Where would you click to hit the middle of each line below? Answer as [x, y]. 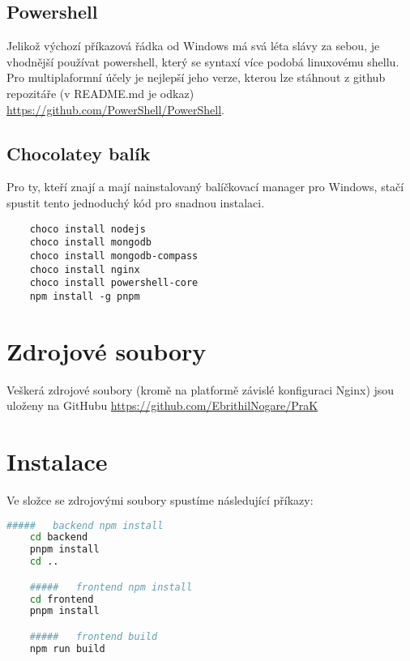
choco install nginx [85, 269]
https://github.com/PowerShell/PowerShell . [115, 109]
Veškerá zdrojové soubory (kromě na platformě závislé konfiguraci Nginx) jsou [201, 389]
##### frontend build [94, 636]
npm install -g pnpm [85, 296]
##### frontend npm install [111, 587]
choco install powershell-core [114, 283]
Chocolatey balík [79, 153]
